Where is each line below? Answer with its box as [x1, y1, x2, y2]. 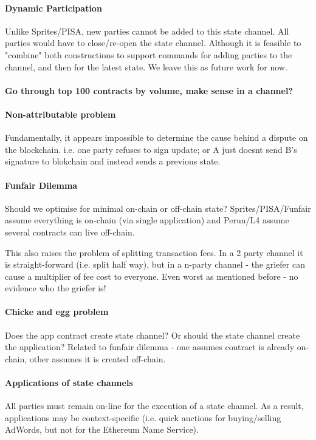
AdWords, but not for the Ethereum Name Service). [5, 423, 199, 436]
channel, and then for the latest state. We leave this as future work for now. [5, 60, 287, 73]
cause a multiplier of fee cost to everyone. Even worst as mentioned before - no [5, 269, 298, 282]
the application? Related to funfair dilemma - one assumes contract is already [5, 340, 295, 353]
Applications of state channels [5, 376, 133, 389]
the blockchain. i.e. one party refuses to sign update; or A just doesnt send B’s [5, 143, 297, 155]
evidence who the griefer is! [5, 282, 106, 294]
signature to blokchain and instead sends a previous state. [5, 155, 221, 168]
